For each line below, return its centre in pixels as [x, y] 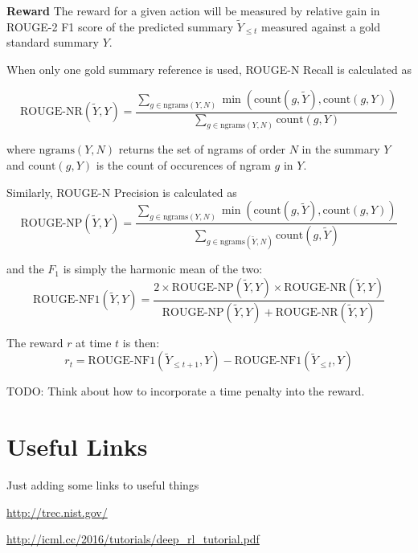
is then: [141, 342]
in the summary [341, 149]
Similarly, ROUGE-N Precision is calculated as [122, 192]
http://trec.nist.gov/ [57, 512]
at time [94, 342]
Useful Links [77, 446]
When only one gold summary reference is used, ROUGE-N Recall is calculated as [209, 69]
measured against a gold [321, 26]
